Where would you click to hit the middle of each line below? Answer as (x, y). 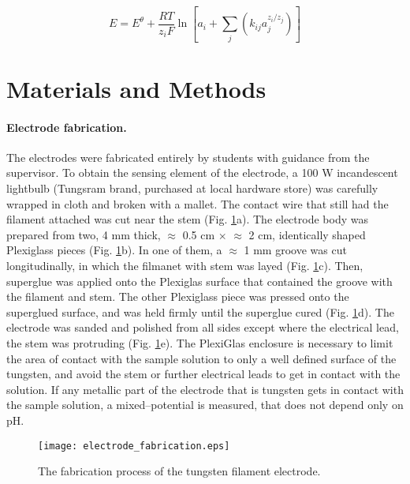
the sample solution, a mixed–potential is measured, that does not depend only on (205, 405)
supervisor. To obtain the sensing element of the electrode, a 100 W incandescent (202, 173)
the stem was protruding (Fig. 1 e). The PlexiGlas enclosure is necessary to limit (200, 342)
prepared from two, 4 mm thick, (84, 234)
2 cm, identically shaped (307, 234)
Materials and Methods (136, 88)
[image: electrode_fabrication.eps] (134, 446)
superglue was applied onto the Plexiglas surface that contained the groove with (199, 281)
